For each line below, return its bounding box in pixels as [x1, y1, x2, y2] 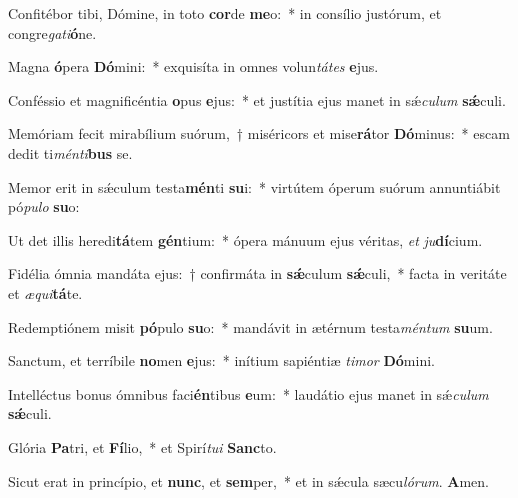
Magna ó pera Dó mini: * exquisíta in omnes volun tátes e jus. [8, 56, 379, 77]
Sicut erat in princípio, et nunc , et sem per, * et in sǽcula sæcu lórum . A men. [8, 470, 489, 491]
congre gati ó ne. [8, 22, 97, 43]
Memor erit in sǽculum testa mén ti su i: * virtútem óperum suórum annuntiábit [8, 176, 501, 197]
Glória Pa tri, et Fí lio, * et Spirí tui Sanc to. [8, 436, 277, 457]
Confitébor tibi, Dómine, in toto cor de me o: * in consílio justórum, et [8, 3, 442, 23]
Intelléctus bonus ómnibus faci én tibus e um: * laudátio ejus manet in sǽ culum [8, 383, 489, 404]
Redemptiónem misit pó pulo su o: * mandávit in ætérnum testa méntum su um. [8, 316, 493, 337]
